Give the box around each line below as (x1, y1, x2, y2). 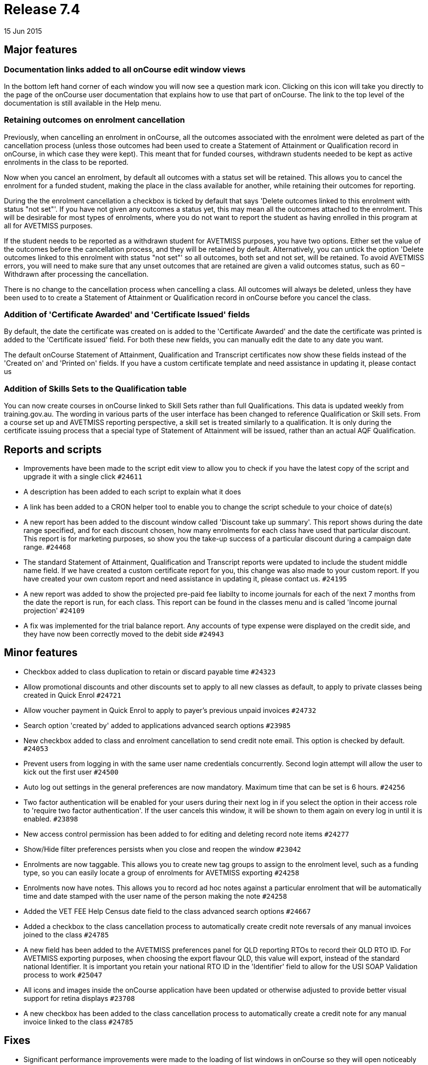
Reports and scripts (4, 443, 102, 456)
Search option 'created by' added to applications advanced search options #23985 (23, 721, 291, 730)
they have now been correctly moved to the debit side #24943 (23, 630, 224, 639)
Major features (4, 44, 77, 56)
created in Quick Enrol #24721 (23, 690, 121, 699)
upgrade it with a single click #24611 (23, 472, 142, 481)
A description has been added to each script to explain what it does (23, 488, 241, 496)
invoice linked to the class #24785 (23, 1017, 134, 1026)
